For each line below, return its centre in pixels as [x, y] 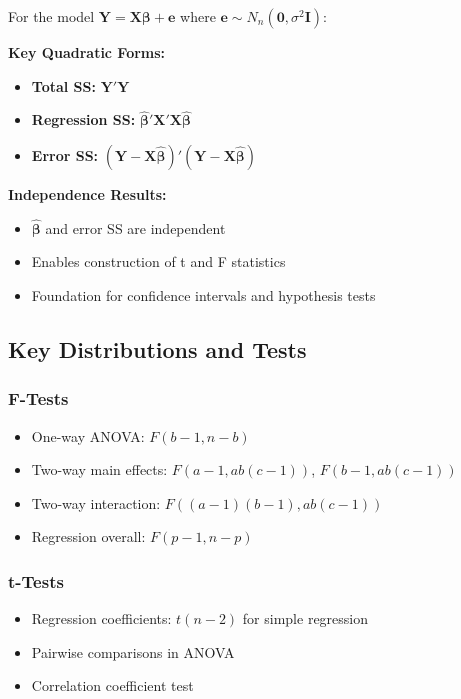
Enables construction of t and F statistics [158, 261]
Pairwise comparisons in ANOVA [133, 651]
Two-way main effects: [99, 469]
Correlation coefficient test [112, 685]
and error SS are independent [135, 227]
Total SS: [63, 85]
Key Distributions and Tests [157, 348]
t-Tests [36, 580]
